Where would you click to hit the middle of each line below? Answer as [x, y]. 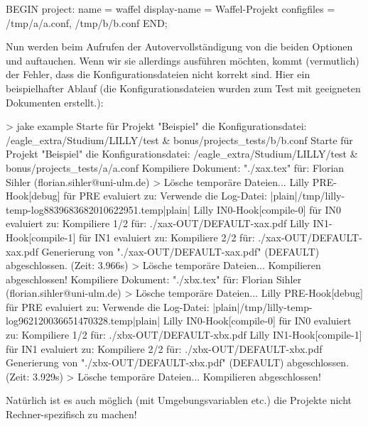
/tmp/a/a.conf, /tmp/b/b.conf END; [87, 22]
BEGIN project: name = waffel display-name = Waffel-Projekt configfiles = [171, 9]
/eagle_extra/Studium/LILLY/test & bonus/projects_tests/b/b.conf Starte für [179, 140]
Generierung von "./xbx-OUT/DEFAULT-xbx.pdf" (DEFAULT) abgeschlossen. [178, 362]
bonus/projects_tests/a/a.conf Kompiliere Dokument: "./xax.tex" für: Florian [175, 167]
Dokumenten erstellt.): [55, 102]
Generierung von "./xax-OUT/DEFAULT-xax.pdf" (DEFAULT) [180, 251]
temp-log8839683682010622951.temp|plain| [98, 209]
